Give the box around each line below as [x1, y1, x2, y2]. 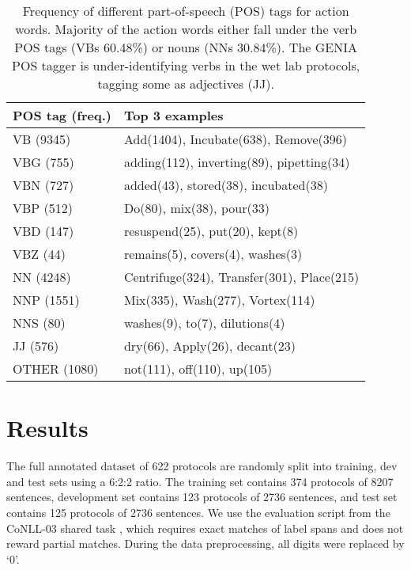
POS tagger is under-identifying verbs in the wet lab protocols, [12, 56, 360, 74]
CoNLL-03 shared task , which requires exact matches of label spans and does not [6, 519, 404, 536]
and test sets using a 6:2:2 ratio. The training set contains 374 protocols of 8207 [6, 473, 394, 489]
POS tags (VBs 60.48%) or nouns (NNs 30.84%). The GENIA [14, 38, 357, 56]
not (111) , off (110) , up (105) [123, 359, 273, 378]
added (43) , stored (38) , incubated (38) [123, 176, 328, 194]
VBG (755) [13, 153, 74, 171]
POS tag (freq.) [13, 106, 111, 124]
